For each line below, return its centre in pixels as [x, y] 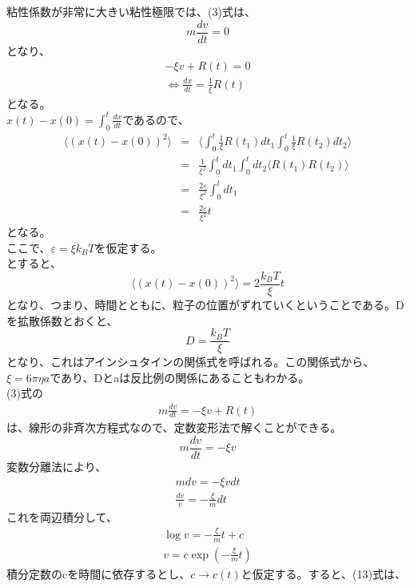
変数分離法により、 [57, 467]
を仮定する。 [128, 247]
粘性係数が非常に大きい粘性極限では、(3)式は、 [131, 11]
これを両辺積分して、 [62, 516]
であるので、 [156, 119]
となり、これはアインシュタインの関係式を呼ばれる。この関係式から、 [191, 362]
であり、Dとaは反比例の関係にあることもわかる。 [180, 377]
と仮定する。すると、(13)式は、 [323, 573]
